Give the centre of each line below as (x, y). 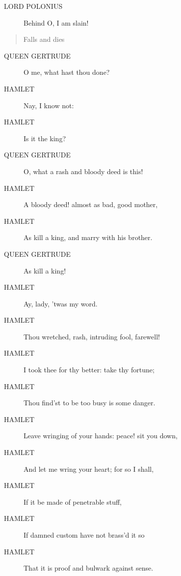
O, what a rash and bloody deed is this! (83, 171)
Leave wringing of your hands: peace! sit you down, (101, 436)
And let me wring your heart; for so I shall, (89, 469)
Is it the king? (45, 138)
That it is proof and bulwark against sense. (89, 568)
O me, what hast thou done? (67, 72)
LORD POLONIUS (33, 6)
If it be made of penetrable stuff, (73, 501)
